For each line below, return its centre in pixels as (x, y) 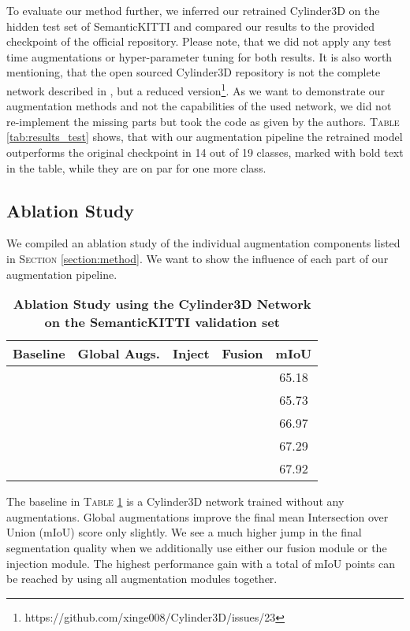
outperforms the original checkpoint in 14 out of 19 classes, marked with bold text (205, 152)
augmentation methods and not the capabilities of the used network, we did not (199, 106)
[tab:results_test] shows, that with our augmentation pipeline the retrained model (205, 137)
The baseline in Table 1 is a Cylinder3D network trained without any (175, 501)
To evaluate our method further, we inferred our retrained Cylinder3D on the (193, 10)
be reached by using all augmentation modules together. (142, 579)
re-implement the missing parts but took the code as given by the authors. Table (203, 121)
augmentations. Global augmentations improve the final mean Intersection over (198, 516)
